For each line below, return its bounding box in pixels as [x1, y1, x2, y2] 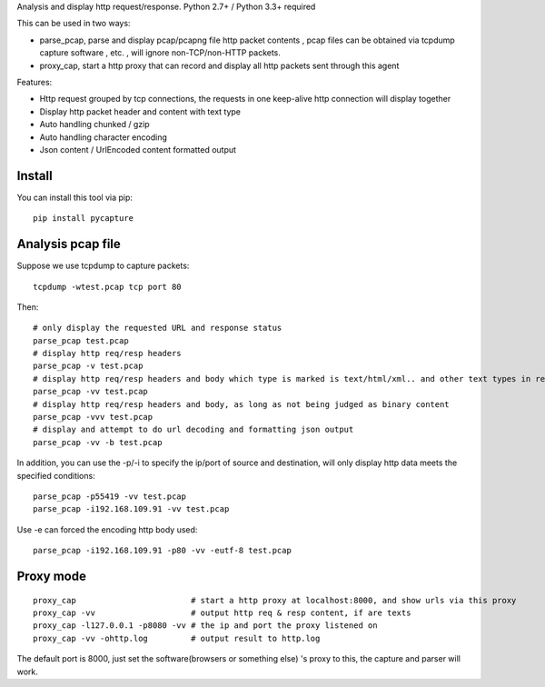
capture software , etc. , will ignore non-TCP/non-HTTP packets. [39, 47, 282, 58]
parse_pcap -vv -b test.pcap [33, 437, 163, 447]
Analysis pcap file [16, 236, 122, 252]
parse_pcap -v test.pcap [33, 361, 144, 372]
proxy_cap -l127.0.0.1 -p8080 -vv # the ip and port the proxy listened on [33, 621, 378, 631]
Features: [16, 76, 53, 87]
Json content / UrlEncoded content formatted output [39, 144, 236, 154]
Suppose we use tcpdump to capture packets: [16, 260, 190, 272]
